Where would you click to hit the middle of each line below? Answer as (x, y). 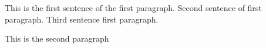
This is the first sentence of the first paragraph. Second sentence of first (133, 8)
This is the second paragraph (57, 38)
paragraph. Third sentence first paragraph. (82, 19)
